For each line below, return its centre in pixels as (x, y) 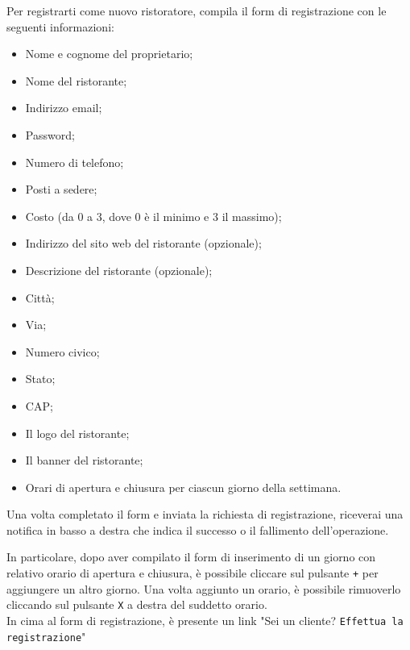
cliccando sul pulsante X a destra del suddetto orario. (137, 604)
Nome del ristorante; (76, 80)
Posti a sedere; (61, 189)
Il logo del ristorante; (77, 433)
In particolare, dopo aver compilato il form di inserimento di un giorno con (191, 557)
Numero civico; (62, 351)
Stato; (40, 379)
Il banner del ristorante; (84, 460)
